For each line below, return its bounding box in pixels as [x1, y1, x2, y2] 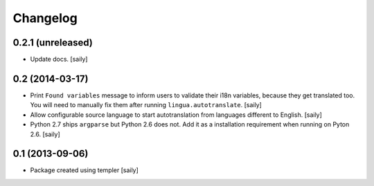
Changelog [12, 10, 78, 26]
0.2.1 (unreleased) [12, 37, 93, 48]
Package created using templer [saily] [30, 166, 139, 174]
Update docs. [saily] [30, 55, 88, 64]
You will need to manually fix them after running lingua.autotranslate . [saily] [30, 101, 262, 109]
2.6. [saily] [30, 130, 60, 138]
